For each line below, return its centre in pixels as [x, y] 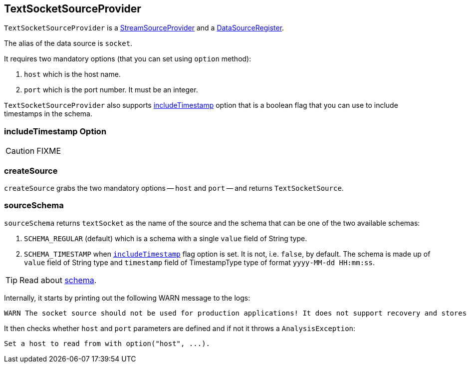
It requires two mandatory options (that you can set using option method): [128, 59]
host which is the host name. [72, 74]
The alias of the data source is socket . [68, 43]
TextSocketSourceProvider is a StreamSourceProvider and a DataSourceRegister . [144, 28]
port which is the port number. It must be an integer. [111, 90]
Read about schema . [58, 280]
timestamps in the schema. [48, 114]
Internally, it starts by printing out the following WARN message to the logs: [127, 298]
